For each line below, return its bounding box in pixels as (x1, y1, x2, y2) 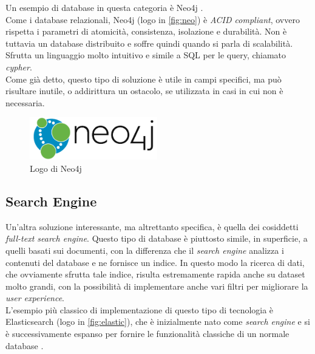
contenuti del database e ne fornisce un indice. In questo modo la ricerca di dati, (5, 256, 305, 268)
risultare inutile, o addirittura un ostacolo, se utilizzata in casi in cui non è (5, 84, 283, 97)
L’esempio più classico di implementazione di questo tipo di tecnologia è (5, 303, 274, 316)
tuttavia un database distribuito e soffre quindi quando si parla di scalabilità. (5, 36, 293, 49)
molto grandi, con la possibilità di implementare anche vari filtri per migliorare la (5, 279, 308, 292)
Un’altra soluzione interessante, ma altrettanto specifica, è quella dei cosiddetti (5, 220, 299, 233)
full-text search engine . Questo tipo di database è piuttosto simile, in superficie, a (5, 232, 308, 245)
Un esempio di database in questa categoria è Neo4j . (5, 1, 203, 13)
